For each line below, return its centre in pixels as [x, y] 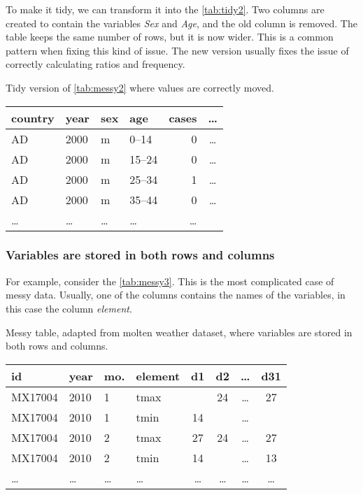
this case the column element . [69, 308]
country [33, 117]
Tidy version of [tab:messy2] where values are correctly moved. [140, 87]
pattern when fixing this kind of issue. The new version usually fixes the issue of [177, 50]
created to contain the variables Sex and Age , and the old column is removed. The [181, 23]
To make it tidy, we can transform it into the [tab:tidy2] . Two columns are [165, 9]
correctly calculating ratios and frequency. [95, 64]
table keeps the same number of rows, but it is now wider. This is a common [170, 37]
